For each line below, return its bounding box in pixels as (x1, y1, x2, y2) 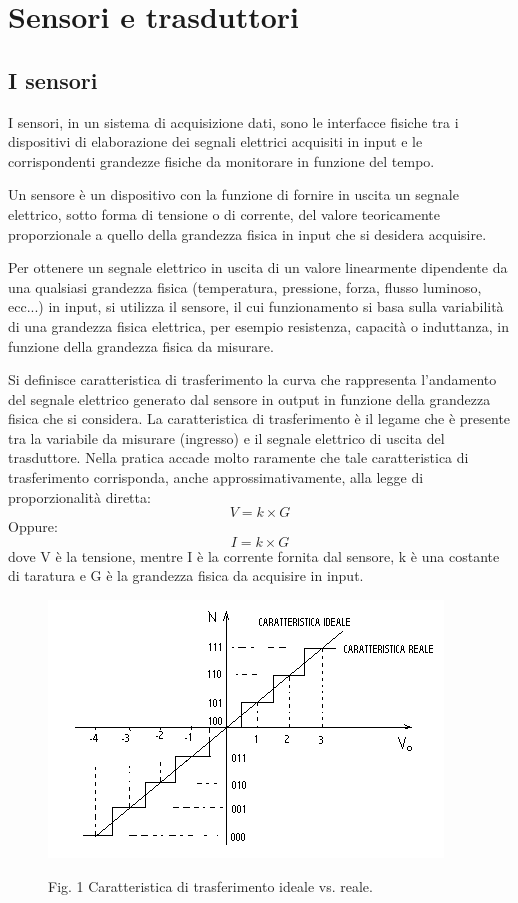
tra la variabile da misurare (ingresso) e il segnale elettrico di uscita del (8, 427, 445, 448)
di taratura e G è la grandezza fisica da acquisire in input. (8, 565, 364, 586)
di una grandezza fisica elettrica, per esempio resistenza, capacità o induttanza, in (8, 315, 509, 336)
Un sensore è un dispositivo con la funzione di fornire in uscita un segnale (8, 184, 459, 205)
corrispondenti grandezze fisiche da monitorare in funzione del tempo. (8, 150, 435, 171)
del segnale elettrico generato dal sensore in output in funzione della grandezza (8, 388, 491, 409)
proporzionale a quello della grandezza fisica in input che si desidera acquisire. (8, 223, 487, 244)
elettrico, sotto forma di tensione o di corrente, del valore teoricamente (8, 203, 441, 224)
